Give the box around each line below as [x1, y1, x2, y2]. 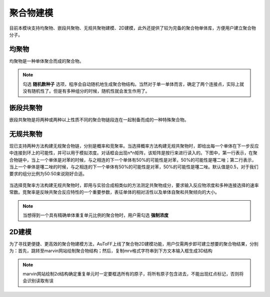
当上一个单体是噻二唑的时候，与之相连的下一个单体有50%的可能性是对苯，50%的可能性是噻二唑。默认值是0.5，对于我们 [9, 164, 258, 170]
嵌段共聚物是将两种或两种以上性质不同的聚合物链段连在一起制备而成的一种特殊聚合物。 [9, 116, 189, 122]
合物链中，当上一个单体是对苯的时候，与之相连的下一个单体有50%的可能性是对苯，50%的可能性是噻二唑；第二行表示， [9, 157, 256, 163]
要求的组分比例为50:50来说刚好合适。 [9, 171, 87, 177]
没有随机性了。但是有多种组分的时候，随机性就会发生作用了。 [22, 88, 150, 94]
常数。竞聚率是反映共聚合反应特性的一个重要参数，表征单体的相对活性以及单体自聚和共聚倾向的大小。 [9, 189, 219, 195]
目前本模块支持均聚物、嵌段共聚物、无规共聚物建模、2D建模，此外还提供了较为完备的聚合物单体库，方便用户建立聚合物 [9, 25, 256, 31]
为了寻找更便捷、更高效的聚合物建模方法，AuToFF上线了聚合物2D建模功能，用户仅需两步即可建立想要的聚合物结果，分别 [9, 241, 258, 247]
